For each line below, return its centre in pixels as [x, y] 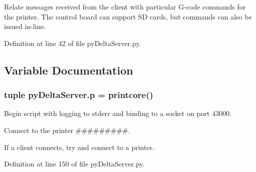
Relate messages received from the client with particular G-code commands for [125, 6]
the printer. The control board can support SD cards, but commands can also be [128, 16]
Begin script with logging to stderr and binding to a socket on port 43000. [118, 113]
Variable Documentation [69, 70]
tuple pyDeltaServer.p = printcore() [79, 95]
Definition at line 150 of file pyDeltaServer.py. [74, 164]
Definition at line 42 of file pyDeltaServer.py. [73, 43]
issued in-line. [25, 26]
